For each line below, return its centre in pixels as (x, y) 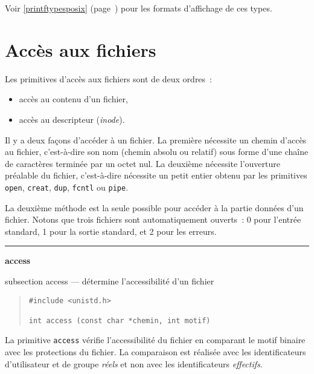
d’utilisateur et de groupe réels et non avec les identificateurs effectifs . (134, 363)
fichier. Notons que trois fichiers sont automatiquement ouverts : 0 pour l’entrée (153, 219)
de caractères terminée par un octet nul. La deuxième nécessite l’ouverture (143, 163)
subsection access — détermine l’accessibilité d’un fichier (110, 280)
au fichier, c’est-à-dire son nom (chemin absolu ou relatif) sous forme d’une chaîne (157, 152)
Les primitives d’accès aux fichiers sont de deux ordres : (108, 78)
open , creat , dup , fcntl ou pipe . (67, 187)
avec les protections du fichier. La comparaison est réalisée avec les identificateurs (155, 352)
